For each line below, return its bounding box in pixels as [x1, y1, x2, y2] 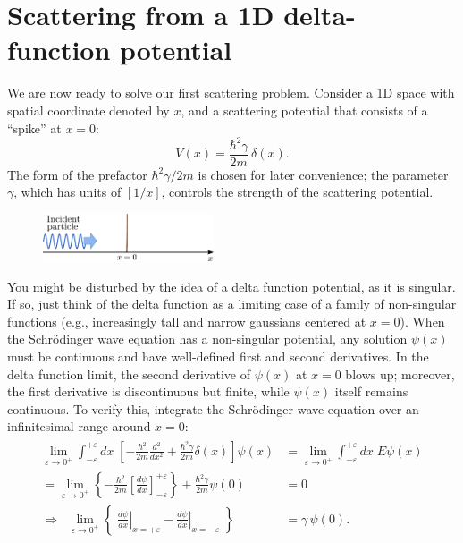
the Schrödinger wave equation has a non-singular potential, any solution [7, 329, 408, 348]
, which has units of [13, 182, 122, 201]
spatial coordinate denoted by [7, 100, 170, 119]
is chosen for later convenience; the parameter [198, 165, 449, 183]
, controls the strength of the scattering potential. [161, 182, 434, 201]
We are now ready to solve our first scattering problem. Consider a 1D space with [7, 83, 455, 102]
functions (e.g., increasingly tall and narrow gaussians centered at [7, 311, 366, 330]
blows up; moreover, [345, 364, 455, 383]
